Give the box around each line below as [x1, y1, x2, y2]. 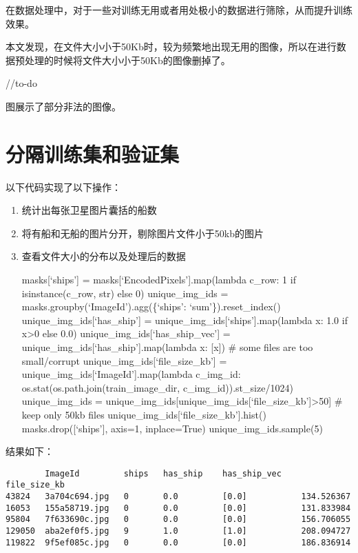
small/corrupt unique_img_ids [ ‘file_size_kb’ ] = [21, 353, 227, 368]
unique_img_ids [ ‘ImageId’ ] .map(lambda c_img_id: [21, 367, 241, 381]
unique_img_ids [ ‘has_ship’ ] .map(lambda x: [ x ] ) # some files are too [21, 340, 313, 354]
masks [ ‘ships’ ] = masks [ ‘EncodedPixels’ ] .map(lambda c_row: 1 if [21, 272, 296, 287]
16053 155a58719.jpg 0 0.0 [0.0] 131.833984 [6, 503, 351, 513]
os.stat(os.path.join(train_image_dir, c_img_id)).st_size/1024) [21, 380, 293, 394]
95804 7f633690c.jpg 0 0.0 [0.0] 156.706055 [6, 514, 351, 525]
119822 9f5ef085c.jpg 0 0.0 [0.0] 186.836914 [6, 537, 351, 547]
